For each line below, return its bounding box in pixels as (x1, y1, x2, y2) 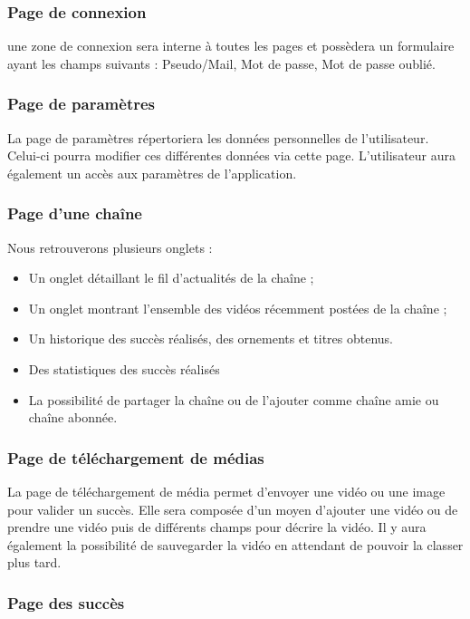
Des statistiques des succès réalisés (28, 360, 220, 378)
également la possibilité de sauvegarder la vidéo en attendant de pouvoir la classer (7, 535, 464, 554)
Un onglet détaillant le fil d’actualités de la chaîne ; (28, 268, 314, 287)
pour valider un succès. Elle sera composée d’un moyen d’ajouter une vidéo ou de (7, 499, 458, 518)
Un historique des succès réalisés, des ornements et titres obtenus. (28, 329, 393, 348)
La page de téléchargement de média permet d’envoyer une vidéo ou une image (7, 482, 446, 500)
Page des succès (7, 591, 125, 614)
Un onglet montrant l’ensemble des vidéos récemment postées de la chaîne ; (28, 298, 447, 317)
